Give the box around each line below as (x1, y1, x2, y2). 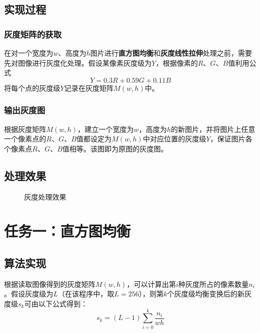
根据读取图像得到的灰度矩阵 (4, 278, 95, 289)
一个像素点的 (4, 133, 46, 144)
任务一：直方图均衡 (4, 221, 131, 241)
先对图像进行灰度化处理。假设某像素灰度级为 (4, 57, 152, 68)
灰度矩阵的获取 (4, 28, 62, 40)
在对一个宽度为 (4, 48, 53, 58)
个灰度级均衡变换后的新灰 (167, 288, 252, 299)
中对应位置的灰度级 (143, 133, 206, 144)
